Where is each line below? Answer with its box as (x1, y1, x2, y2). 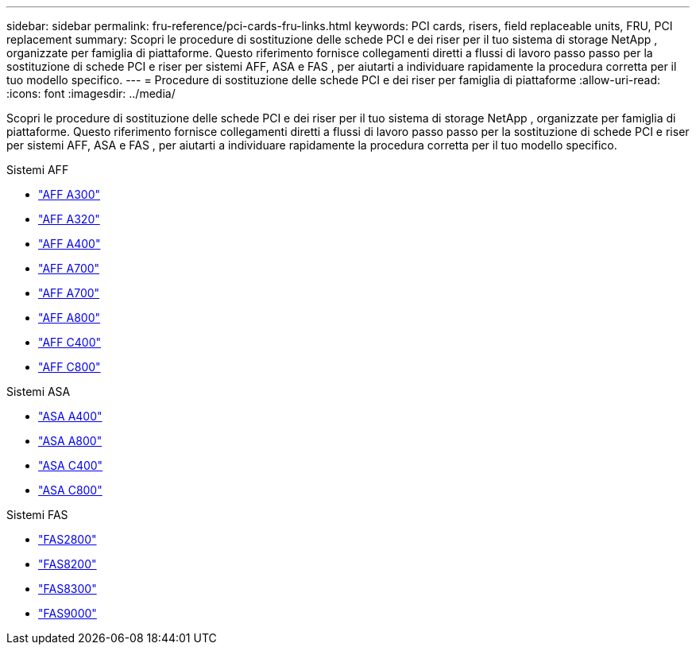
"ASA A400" (38, 409, 102, 423)
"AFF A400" (38, 237, 101, 250)
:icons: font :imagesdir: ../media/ (6, 87, 176, 100)
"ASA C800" (38, 483, 102, 497)
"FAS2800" (38, 533, 97, 546)
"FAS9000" (38, 606, 97, 620)
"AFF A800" (38, 311, 101, 324)
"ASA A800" (38, 434, 102, 448)
